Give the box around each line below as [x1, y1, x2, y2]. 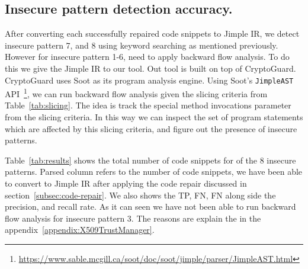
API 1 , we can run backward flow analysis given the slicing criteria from [5, 86, 268, 100]
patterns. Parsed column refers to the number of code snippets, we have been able [5, 165, 303, 178]
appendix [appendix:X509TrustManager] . [5, 223, 155, 236]
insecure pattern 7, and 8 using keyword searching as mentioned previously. [5, 39, 278, 51]
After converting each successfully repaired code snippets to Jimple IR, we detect [5, 27, 300, 40]
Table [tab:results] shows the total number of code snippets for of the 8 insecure [5, 153, 296, 166]
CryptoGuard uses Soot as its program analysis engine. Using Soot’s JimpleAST [5, 73, 294, 86]
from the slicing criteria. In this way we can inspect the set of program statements [5, 111, 303, 123]
